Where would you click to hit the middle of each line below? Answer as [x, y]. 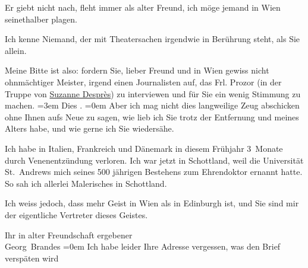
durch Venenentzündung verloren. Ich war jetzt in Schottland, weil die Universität [154, 160]
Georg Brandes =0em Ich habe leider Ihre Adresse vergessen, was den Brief [143, 246]
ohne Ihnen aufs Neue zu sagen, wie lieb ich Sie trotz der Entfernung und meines [152, 117]
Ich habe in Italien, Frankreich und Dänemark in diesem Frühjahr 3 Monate [144, 148]
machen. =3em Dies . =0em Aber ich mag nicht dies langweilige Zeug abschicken [152, 105]
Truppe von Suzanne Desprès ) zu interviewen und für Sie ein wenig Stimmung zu [153, 93]
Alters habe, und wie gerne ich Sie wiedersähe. [89, 128]
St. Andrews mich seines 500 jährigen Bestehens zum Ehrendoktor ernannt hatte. [154, 172]
